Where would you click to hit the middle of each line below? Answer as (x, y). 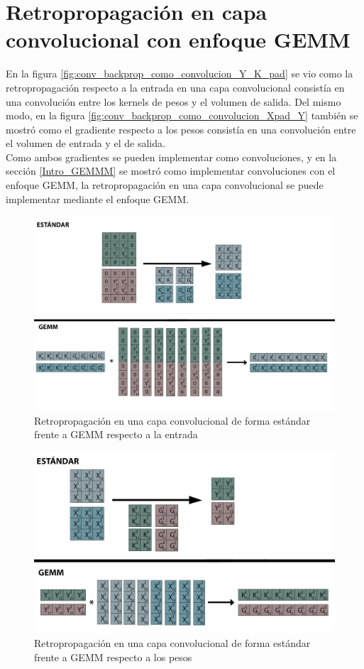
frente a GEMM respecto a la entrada (116, 434)
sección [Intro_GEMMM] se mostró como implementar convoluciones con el (171, 171)
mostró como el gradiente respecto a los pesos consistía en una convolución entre (181, 129)
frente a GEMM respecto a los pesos (113, 657)
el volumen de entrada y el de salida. (86, 143)
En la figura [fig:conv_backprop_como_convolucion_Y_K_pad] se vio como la (180, 74)
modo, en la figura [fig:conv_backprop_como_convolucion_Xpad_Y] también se (182, 115)
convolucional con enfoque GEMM (178, 39)
